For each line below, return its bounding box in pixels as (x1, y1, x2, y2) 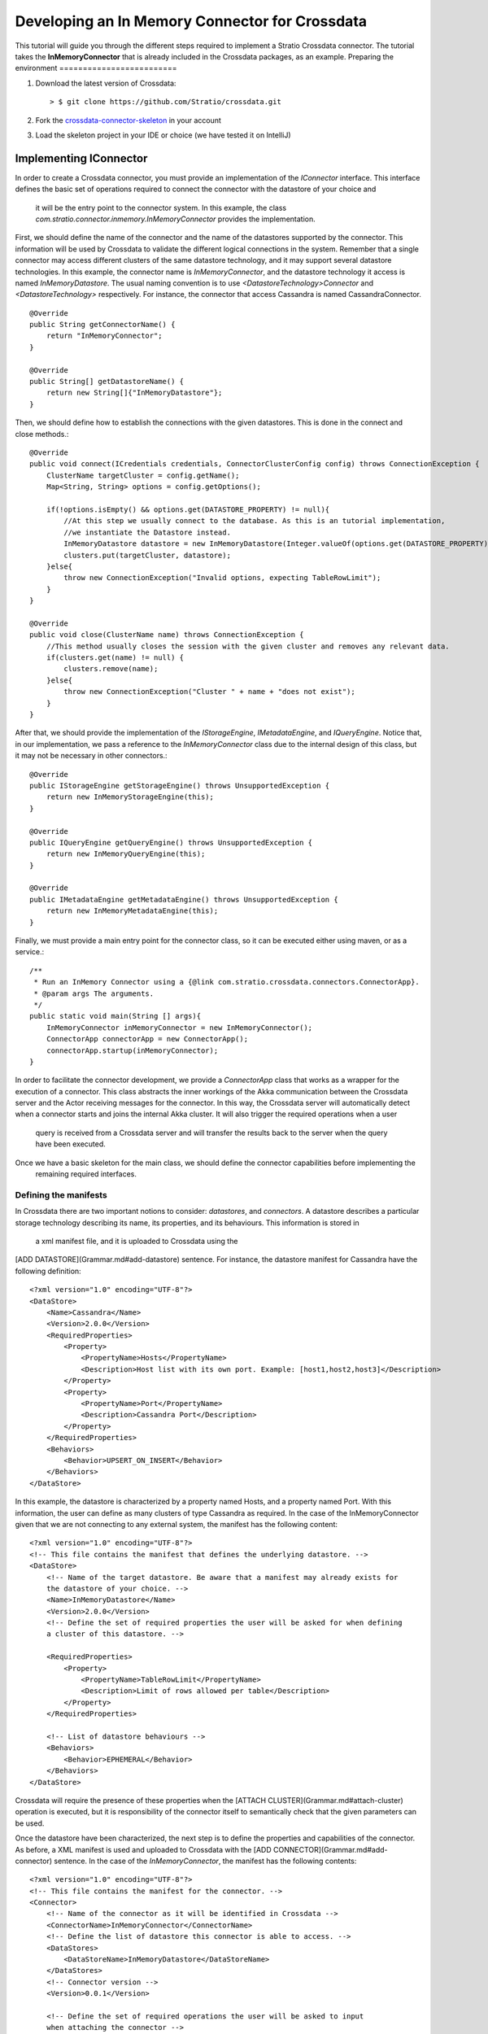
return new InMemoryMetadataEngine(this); (46, 906, 219, 915)
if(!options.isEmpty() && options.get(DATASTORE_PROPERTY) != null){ (46, 504, 330, 514)
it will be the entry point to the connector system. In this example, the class (35, 203, 287, 212)
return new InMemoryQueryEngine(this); (46, 849, 206, 858)
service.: (15, 947, 45, 957)
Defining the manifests (15, 1189, 107, 1200)
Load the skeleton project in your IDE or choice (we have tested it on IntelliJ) (35, 130, 291, 140)
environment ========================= (15, 63, 177, 73)
